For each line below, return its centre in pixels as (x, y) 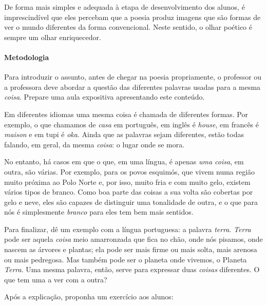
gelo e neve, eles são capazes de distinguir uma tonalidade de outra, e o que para (131, 202)
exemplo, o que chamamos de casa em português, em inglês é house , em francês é (132, 124)
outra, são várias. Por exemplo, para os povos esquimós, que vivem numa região (130, 171)
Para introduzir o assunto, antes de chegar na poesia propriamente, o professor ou (133, 77)
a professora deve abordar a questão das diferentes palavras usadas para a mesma (132, 87)
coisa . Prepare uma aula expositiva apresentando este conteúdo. (104, 97)
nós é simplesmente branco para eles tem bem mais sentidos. (99, 212)
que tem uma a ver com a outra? (56, 279)
